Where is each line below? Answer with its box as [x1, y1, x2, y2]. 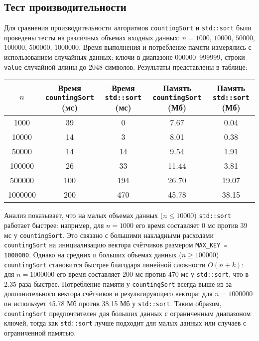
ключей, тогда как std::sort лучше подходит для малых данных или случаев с [4, 318, 247, 328]
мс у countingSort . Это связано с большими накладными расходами [4, 229, 214, 240]
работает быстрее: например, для [4, 220, 104, 230]
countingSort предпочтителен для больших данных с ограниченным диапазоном [4, 308, 251, 318]
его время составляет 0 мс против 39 [135, 220, 248, 230]
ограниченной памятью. [4, 328, 76, 338]
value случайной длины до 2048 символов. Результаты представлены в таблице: [4, 61, 248, 72]
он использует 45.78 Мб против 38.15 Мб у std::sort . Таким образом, [4, 298, 222, 309]
